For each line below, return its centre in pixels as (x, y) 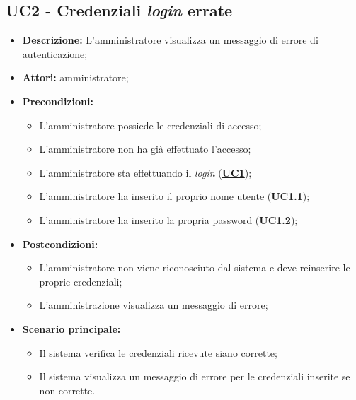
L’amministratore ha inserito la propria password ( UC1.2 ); (168, 219)
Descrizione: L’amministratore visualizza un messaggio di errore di (170, 40)
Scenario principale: (71, 328)
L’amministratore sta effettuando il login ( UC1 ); (145, 172)
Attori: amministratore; (75, 77)
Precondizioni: (58, 101)
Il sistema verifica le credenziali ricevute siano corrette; (158, 352)
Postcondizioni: (60, 243)
